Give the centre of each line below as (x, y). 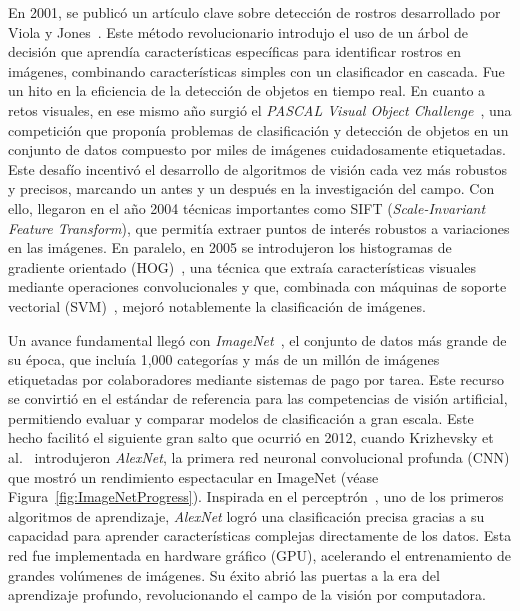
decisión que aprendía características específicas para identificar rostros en (235, 51)
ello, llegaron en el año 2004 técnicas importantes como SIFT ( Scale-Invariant (247, 207)
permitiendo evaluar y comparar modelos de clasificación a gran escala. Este (241, 417)
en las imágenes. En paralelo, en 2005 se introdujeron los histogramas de (230, 247)
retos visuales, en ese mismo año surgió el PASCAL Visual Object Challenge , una (260, 109)
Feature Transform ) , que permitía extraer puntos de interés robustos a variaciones (259, 227)
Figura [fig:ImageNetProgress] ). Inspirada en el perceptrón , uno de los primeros (256, 496)
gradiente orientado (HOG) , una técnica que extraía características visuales (242, 266)
